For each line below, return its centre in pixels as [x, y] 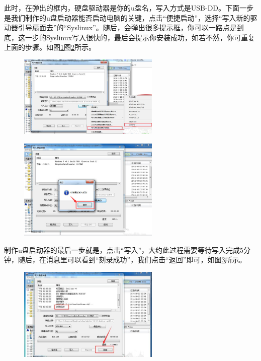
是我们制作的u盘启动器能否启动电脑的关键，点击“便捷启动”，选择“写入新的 [127, 17]
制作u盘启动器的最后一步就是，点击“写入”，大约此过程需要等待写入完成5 [124, 249]
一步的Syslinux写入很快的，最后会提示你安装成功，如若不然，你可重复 [140, 37]
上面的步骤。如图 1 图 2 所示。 [50, 47]
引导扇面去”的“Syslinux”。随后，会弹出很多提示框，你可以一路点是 [127, 27]
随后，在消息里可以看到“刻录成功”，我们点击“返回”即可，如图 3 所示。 [132, 260]
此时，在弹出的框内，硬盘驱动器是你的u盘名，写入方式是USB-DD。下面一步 [129, 8]
